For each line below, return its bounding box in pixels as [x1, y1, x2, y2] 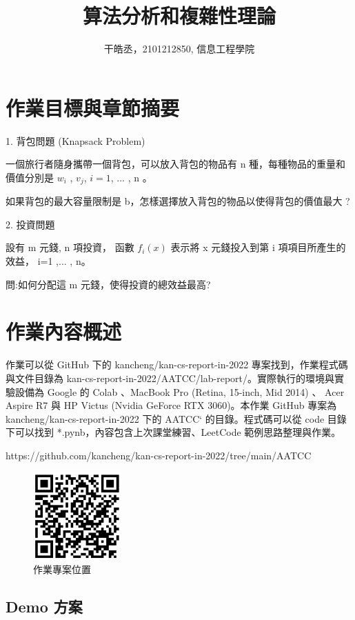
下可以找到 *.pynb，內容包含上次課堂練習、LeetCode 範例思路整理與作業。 [6, 425, 341, 439]
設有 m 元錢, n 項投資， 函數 [6, 240, 134, 254]
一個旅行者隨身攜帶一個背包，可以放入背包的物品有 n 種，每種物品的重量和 [6, 157, 346, 171]
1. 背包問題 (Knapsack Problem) [6, 133, 145, 148]
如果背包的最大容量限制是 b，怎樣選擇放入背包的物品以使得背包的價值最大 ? [6, 194, 350, 208]
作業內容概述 [6, 317, 122, 346]
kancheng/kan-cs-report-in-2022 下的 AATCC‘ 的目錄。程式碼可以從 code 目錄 [6, 411, 347, 426]
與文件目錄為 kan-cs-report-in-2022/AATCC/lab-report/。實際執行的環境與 [6, 370, 335, 385]
